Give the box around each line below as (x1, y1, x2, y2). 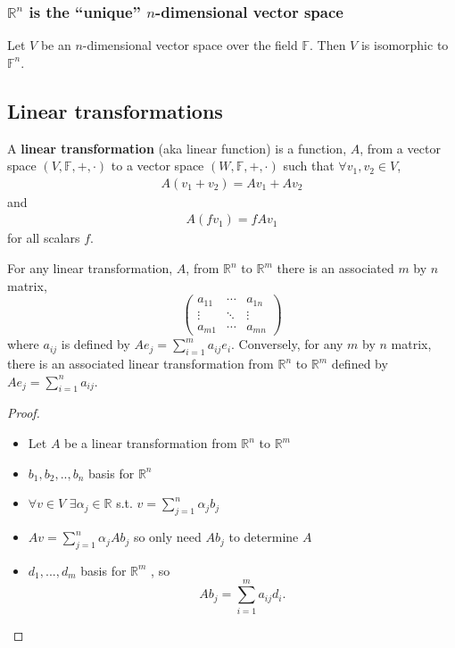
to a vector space (111, 156, 204, 175)
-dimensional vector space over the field (82, 36, 298, 54)
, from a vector (360, 138, 441, 157)
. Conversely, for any (231, 335, 343, 353)
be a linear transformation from (64, 434, 237, 453)
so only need (133, 528, 202, 546)
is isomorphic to (360, 36, 449, 54)
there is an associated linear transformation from (7, 354, 274, 373)
